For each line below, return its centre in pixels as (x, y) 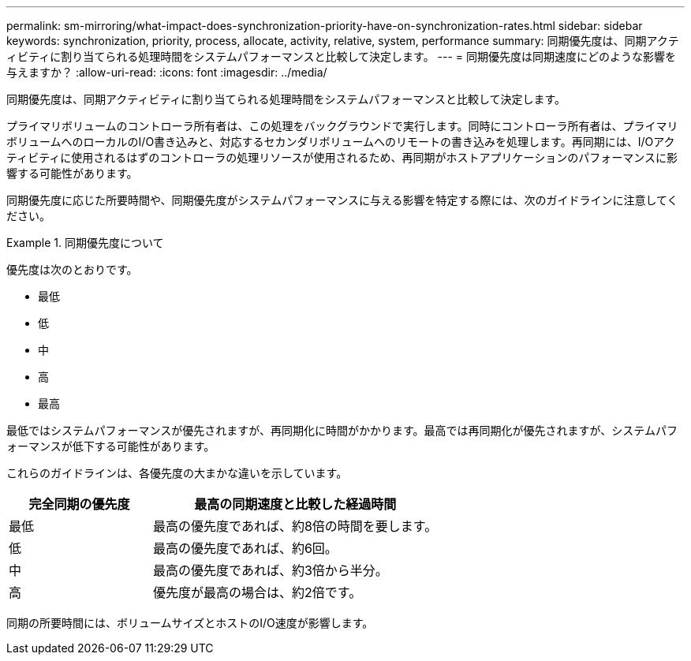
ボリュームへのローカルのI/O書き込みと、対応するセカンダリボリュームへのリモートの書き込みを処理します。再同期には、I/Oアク (341, 142)
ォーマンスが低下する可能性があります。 (111, 446)
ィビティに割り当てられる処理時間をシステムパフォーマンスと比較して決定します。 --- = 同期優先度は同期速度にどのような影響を (342, 56)
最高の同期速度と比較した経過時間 (295, 504)
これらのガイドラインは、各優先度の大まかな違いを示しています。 (177, 473)
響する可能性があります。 (72, 173)
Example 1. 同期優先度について (85, 243)
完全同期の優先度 (79, 504)
